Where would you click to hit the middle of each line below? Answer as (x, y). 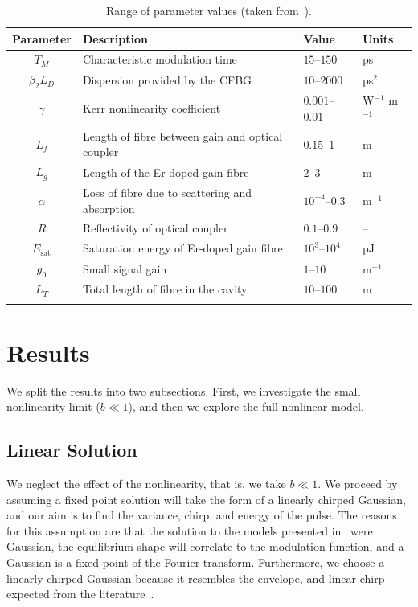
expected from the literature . (80, 594)
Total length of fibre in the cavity (165, 289)
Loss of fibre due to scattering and (167, 192)
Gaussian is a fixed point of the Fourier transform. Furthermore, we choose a (196, 562)
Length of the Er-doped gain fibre (166, 172)
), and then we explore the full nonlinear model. (246, 406)
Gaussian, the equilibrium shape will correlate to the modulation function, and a (205, 546)
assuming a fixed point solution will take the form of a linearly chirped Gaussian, (206, 499)
